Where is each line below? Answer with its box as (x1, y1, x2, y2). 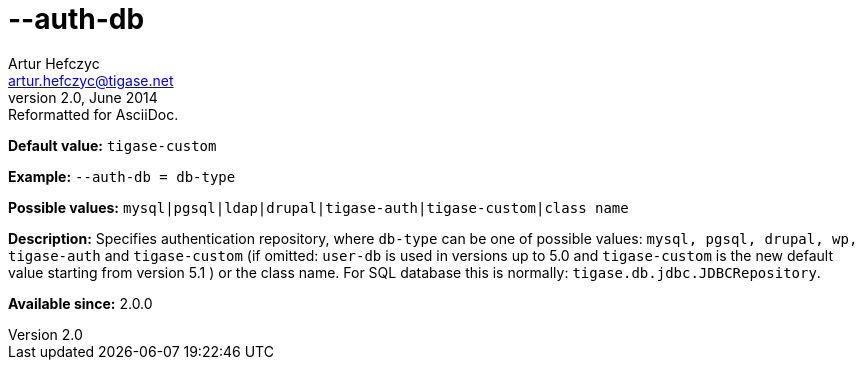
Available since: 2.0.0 (8, 294, 153, 312)
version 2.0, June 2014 (8, 88, 158, 106)
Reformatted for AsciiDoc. (8, 105, 179, 123)
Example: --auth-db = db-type (8, 167, 236, 185)
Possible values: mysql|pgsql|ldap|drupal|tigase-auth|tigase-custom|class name (8, 198, 629, 216)
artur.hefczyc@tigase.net (8, 71, 174, 89)
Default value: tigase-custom (8, 136, 217, 154)
